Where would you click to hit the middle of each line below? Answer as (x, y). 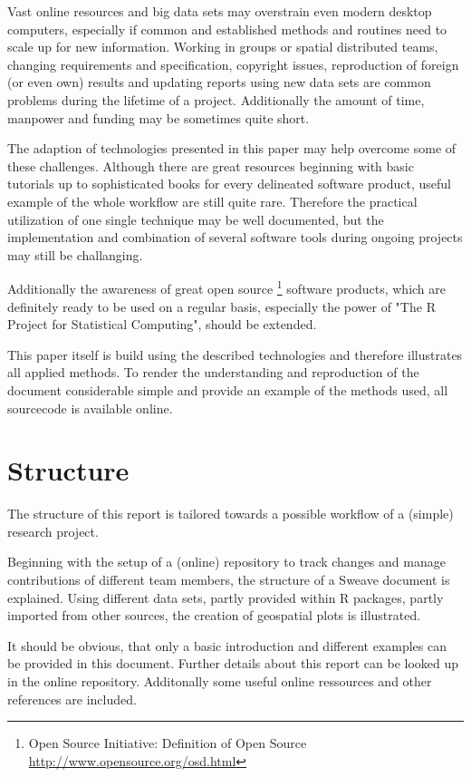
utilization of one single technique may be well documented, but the (196, 219)
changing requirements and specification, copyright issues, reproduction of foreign (233, 64)
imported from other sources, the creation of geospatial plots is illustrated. (214, 615)
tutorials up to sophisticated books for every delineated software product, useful (229, 184)
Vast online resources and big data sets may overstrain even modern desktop (220, 11)
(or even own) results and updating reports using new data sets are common (219, 82)
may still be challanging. (75, 254)
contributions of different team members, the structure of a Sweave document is (229, 580)
